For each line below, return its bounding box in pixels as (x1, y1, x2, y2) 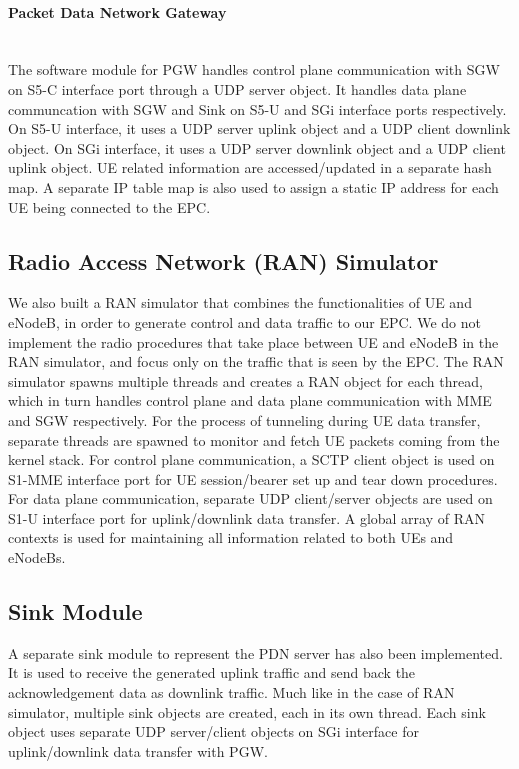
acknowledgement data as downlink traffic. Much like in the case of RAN (8, 682, 455, 703)
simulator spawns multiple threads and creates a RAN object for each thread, (8, 370, 483, 391)
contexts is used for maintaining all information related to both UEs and (8, 527, 454, 548)
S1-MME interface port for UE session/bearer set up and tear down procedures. (8, 468, 498, 489)
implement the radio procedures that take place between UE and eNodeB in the (8, 331, 499, 352)
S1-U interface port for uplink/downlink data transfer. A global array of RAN (8, 507, 486, 528)
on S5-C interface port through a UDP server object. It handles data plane (8, 78, 467, 99)
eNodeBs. (8, 547, 66, 568)
